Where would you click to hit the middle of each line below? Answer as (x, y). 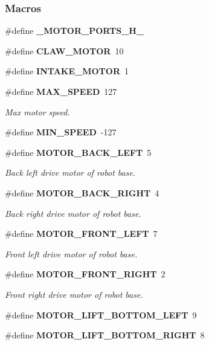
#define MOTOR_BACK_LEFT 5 (78, 152)
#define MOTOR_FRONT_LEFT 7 (81, 234)
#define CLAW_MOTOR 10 (64, 50)
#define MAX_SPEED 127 (61, 91)
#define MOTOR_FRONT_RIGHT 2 (85, 274)
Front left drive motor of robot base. (71, 253)
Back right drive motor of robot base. (73, 213)
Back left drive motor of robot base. (70, 172)
